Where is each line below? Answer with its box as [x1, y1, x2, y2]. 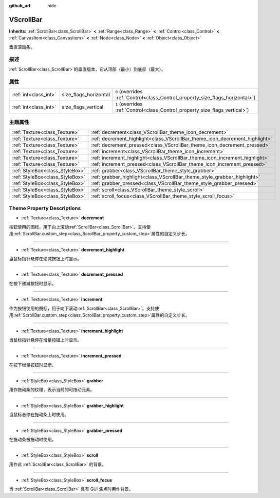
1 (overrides [115, 100, 143, 107]
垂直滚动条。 [9, 44, 35, 50]
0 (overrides [115, 88, 143, 95]
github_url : [9, 3, 32, 8]
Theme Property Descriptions [9, 205, 81, 212]
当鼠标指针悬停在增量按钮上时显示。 [9, 337, 82, 343]
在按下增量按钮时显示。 [9, 362, 56, 368]
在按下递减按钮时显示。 [9, 280, 56, 286]
